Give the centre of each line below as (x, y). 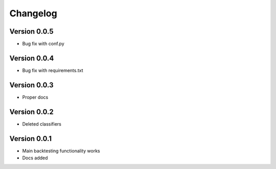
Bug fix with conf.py (43, 44)
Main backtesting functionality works (61, 151)
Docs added (35, 158)
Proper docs (35, 97)
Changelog (33, 13)
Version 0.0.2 (31, 112)
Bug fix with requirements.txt (53, 70)
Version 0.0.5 (31, 31)
